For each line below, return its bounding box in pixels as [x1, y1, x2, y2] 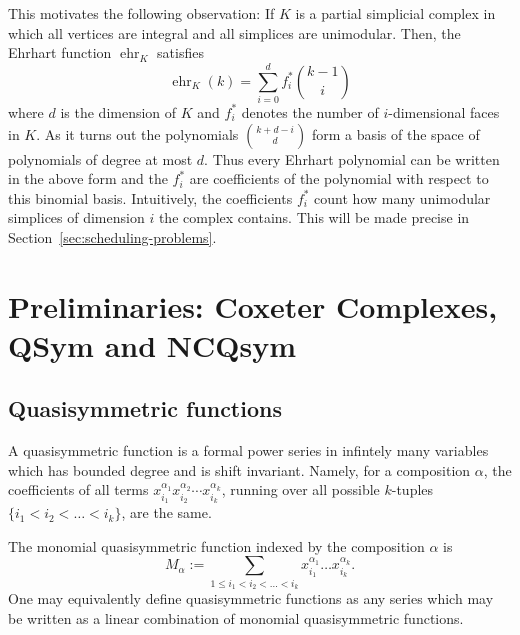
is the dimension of [60, 101, 177, 122]
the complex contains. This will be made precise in [158, 207, 470, 228]
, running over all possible [221, 479, 380, 500]
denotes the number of [241, 101, 379, 122]
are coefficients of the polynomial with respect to [189, 168, 489, 189]
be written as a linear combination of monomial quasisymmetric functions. [8, 607, 464, 628]
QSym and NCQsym [8, 324, 296, 365]
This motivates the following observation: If [8, 3, 275, 23]
